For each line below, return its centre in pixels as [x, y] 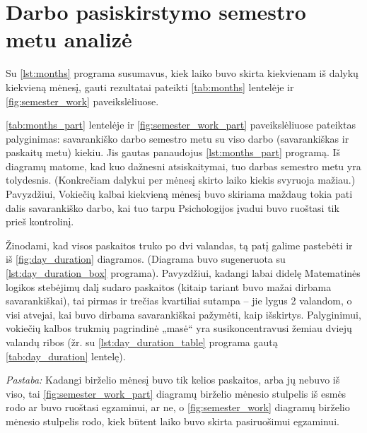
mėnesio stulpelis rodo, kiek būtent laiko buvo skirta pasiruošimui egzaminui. [173, 421]
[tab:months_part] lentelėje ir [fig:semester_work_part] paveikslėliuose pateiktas [181, 125]
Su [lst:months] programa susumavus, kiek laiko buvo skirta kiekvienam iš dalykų [182, 73]
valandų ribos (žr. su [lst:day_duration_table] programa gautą [142, 342]
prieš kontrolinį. [40, 221]
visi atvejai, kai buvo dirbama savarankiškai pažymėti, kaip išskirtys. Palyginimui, [183, 314]
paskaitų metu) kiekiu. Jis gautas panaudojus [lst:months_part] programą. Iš [173, 152]
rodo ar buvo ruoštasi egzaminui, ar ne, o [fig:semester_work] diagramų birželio [178, 407]
